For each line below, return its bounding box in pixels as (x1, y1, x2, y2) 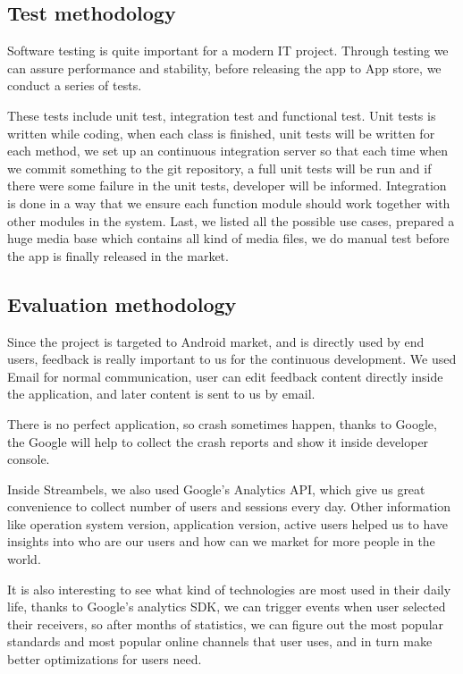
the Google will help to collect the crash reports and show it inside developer (7, 432, 429, 451)
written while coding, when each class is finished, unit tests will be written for (7, 123, 435, 142)
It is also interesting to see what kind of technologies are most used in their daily (7, 579, 451, 598)
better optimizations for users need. (7, 650, 202, 669)
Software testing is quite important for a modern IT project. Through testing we (7, 41, 449, 60)
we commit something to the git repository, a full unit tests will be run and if (7, 158, 432, 177)
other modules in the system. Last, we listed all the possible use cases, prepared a (7, 211, 455, 230)
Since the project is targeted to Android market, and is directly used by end (7, 332, 425, 350)
